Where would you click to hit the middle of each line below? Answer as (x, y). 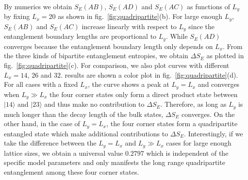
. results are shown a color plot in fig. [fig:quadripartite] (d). (149, 74)
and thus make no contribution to (94, 104)
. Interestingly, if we (214, 133)
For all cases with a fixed (41, 84)
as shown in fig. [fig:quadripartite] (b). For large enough (140, 16)
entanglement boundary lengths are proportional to (80, 36)
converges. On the (208, 114)
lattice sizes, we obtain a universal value (64, 153)
